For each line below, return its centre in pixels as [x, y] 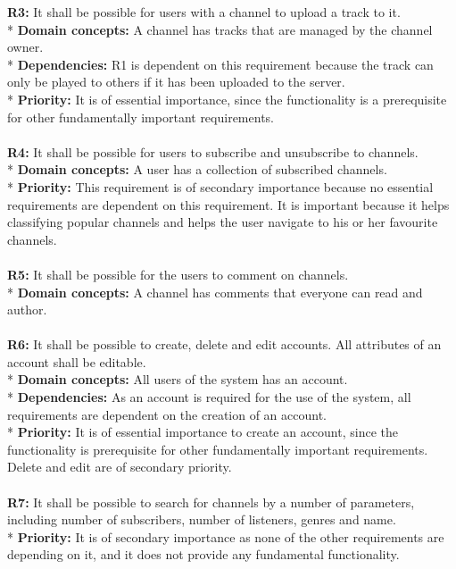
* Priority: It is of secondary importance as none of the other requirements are [226, 536]
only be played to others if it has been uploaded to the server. [176, 82]
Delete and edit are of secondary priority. [120, 467]
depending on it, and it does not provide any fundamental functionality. [203, 554]
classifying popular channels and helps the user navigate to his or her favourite [223, 222]
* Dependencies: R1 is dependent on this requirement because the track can [220, 64]
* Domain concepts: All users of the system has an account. [178, 379]
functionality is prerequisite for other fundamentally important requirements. [218, 449]
